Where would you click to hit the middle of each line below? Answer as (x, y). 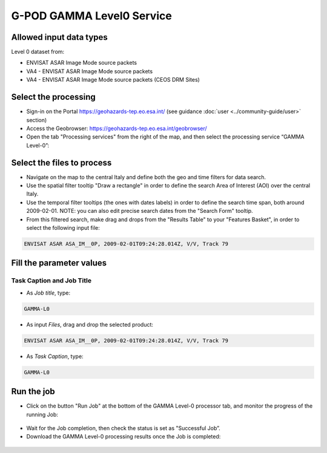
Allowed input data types (60, 37)
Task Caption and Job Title (51, 281)
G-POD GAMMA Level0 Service (91, 16)
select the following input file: (63, 227)
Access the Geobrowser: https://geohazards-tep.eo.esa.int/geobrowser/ (117, 128)
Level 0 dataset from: (38, 52)
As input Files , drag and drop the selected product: (90, 324)
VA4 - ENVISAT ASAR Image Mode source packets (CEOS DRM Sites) (113, 80)
